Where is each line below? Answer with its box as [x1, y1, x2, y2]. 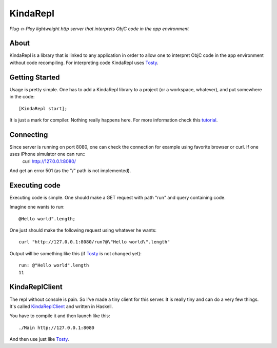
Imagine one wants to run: [9, 204, 65, 210]
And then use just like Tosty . [9, 336, 69, 342]
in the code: [9, 94, 35, 100]
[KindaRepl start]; [18, 106, 68, 111]
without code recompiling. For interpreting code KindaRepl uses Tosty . [9, 59, 159, 66]
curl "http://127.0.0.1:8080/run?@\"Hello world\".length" [18, 239, 170, 245]
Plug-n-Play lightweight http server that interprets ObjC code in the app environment [9, 26, 189, 32]
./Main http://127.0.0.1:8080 [18, 324, 95, 331]
